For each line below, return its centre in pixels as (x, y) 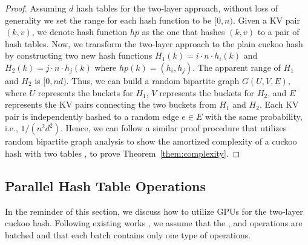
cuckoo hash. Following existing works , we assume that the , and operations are (154, 223)
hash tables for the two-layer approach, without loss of (177, 8)
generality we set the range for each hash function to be (108, 20)
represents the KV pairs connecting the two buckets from (111, 104)
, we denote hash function (79, 32)
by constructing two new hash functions (79, 55)
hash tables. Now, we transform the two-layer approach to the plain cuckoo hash (154, 43)
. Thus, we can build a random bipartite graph (153, 80)
